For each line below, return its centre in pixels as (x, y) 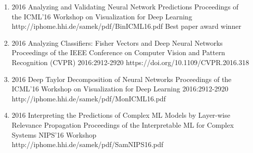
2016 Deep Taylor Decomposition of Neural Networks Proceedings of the (122, 79)
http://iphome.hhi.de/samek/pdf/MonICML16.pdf (89, 98)
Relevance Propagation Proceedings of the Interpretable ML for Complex (123, 124)
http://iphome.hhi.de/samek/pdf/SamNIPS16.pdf (87, 144)
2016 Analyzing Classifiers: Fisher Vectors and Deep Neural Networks (117, 42)
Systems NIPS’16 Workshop (54, 134)
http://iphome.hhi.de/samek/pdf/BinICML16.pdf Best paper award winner (126, 26)
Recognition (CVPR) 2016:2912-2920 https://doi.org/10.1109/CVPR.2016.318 (130, 62)
